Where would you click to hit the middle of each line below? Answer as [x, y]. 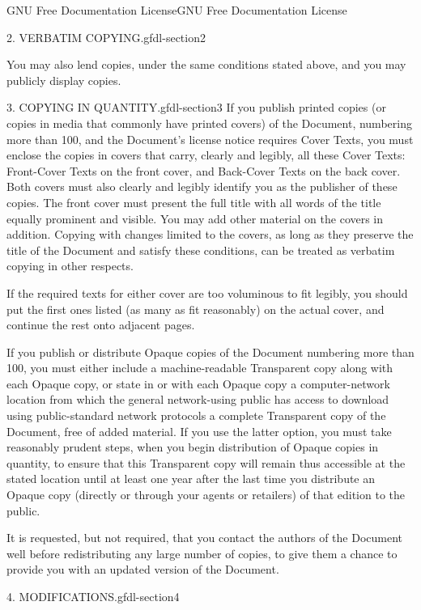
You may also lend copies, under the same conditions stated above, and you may [206, 64]
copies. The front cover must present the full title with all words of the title [194, 202]
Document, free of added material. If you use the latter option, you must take [199, 431]
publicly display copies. [64, 80]
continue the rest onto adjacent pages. [101, 325]
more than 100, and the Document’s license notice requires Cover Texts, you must [210, 139]
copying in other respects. [70, 266]
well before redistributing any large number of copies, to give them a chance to [202, 553]
